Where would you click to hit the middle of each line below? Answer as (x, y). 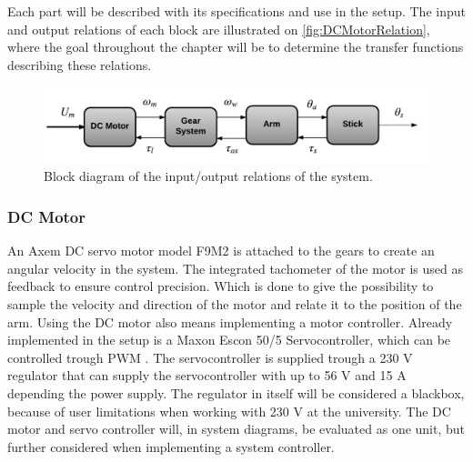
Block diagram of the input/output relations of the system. (208, 176)
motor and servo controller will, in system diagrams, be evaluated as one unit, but (236, 429)
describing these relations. (80, 64)
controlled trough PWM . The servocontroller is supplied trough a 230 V (210, 357)
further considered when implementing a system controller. (171, 446)
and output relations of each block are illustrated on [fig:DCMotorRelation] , (219, 29)
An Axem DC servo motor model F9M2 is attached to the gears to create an (221, 251)
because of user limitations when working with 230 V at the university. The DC (229, 411)
